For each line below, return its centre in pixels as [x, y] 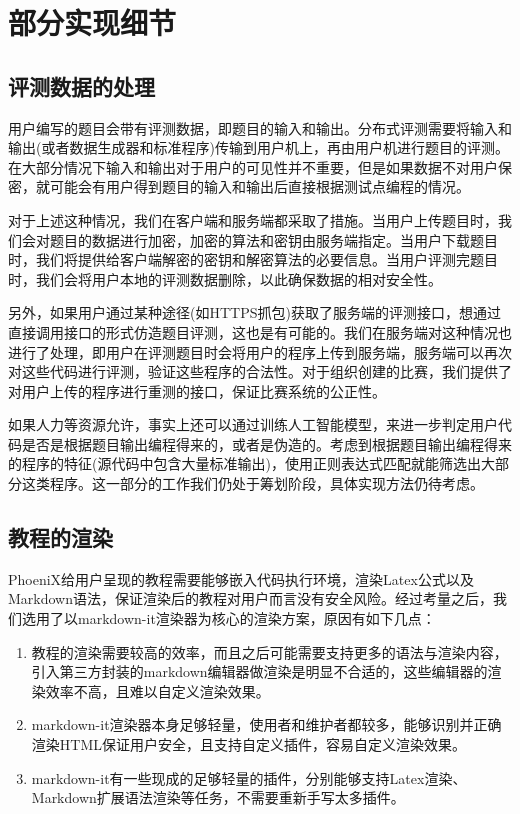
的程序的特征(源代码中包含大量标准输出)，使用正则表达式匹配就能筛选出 [244, 463]
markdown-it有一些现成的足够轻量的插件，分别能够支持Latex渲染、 [249, 777]
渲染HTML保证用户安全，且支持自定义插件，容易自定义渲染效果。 [248, 744]
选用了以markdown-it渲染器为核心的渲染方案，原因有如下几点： [228, 618]
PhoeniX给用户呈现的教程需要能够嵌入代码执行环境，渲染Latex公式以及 [241, 578]
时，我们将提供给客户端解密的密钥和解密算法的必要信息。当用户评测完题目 [253, 259]
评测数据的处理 [81, 85]
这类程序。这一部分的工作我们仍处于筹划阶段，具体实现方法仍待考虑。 [252, 483]
